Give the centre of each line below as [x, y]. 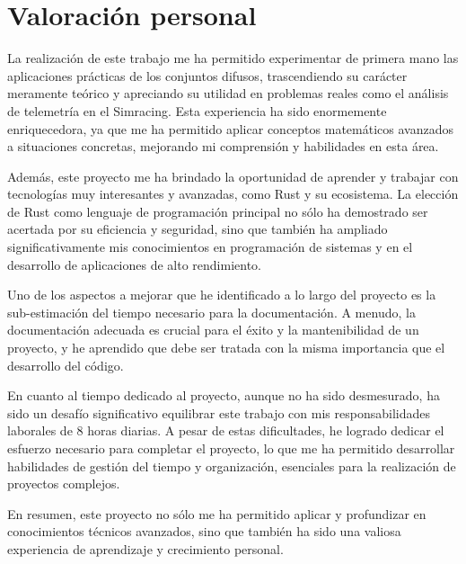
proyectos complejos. [64, 483]
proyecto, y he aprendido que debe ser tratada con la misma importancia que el [226, 348]
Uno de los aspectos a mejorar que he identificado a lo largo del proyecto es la [222, 295]
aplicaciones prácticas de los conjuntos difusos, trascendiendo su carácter [207, 75]
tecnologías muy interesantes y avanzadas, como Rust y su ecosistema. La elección [233, 194]
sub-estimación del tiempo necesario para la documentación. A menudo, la [211, 312]
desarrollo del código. [66, 365]
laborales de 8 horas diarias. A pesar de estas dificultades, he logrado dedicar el [226, 430]
